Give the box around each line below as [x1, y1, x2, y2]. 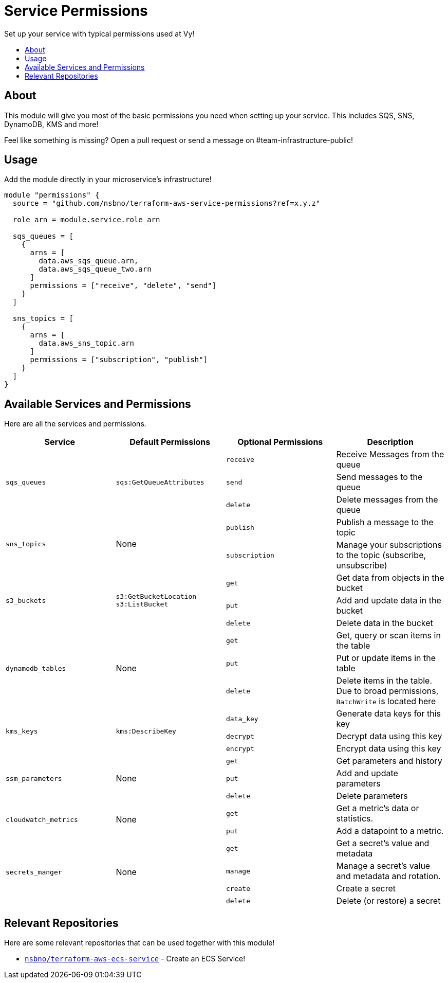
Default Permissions [129, 437, 211, 448]
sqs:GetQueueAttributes [116, 478, 204, 486]
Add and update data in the [336, 595, 441, 606]
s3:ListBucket [116, 600, 169, 609]
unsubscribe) [336, 560, 387, 571]
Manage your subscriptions [336, 540, 442, 550]
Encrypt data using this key [336, 743, 441, 754]
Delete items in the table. [336, 675, 432, 686]
